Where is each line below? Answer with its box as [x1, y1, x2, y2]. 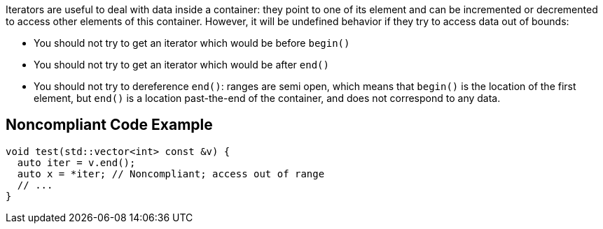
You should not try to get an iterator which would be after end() [34, 59, 329, 71]
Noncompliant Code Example [6, 116, 213, 134]
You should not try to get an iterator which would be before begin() [34, 37, 350, 49]
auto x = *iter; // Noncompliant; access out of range [17, 168, 325, 179]
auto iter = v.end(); [17, 156, 136, 168]
